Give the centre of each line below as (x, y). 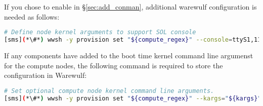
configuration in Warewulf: (46, 75)
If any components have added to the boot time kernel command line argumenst (129, 55)
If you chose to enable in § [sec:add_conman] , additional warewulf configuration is (130, 7)
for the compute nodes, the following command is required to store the (114, 65)
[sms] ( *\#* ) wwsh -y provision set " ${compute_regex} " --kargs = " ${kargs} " (133, 98)
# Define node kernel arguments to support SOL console (100, 32)
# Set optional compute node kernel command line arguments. (109, 91)
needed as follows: (32, 16)
